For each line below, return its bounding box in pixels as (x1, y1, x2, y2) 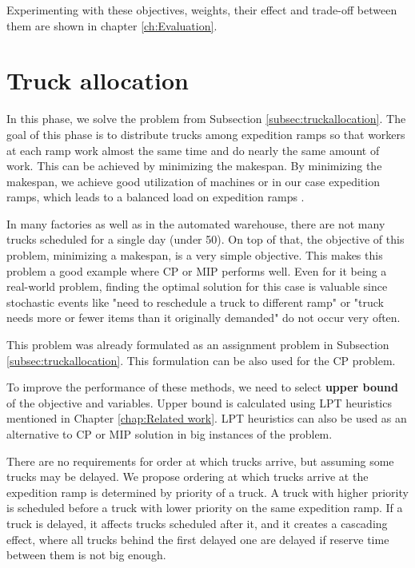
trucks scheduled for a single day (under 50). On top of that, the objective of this (6, 231, 405, 248)
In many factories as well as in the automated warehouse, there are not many (6, 215, 385, 232)
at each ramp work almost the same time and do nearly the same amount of (6, 141, 380, 158)
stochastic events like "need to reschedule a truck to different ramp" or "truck (6, 293, 384, 310)
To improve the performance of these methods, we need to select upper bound (6, 379, 398, 395)
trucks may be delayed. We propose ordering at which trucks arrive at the (6, 468, 369, 485)
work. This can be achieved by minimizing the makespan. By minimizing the (6, 157, 382, 174)
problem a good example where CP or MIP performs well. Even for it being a (6, 262, 387, 279)
